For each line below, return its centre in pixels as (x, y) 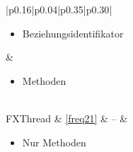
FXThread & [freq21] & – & (67, 118)
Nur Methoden (54, 142)
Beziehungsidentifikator (73, 33)
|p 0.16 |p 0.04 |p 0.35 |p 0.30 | (59, 9)
